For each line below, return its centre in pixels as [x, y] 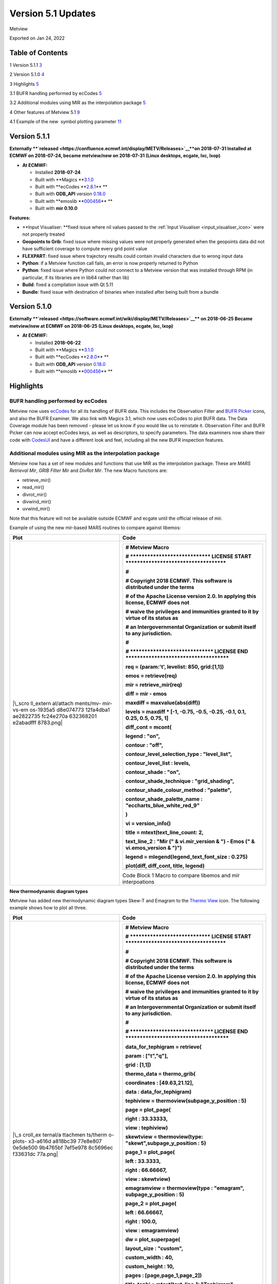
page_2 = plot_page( [151, 1203]
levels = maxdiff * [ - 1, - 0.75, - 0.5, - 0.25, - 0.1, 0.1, [186, 711]
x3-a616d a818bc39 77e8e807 [65, 1141]
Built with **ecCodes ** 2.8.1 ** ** [71, 187]
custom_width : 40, [150, 1257]
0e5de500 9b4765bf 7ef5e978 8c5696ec [63, 1148]
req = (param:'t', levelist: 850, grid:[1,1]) [175, 667]
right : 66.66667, [146, 1170]
